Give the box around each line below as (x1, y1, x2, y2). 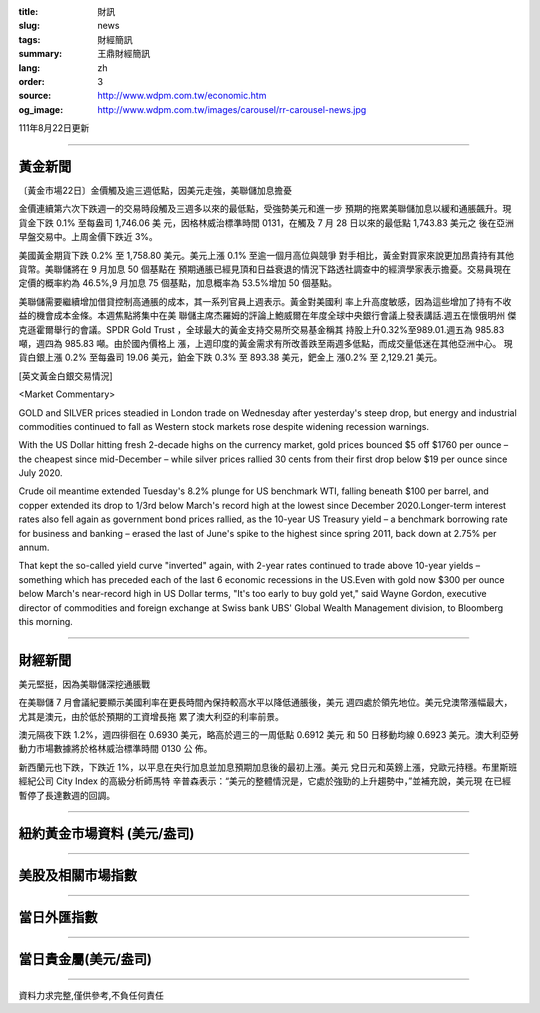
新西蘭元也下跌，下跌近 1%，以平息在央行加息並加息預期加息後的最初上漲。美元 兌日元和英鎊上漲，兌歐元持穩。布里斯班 (18, 761, 518, 773)
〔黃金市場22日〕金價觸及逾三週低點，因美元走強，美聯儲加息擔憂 (18, 185, 293, 197)
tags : (18, 33, 41, 45)
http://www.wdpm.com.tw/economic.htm (97, 90, 267, 102)
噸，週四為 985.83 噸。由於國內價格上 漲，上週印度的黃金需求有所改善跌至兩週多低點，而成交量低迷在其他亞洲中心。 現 (18, 337, 514, 349)
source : (18, 90, 52, 102)
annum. (18, 541, 50, 554)
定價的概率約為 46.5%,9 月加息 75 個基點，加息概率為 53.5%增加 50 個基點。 (18, 277, 338, 289)
